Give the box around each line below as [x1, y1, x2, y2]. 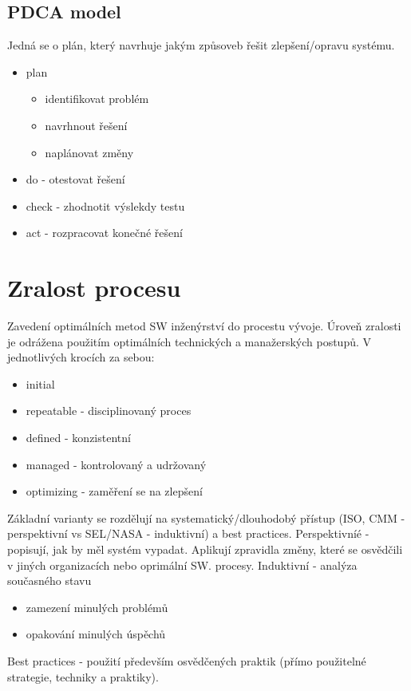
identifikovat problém [45, 90, 149, 107]
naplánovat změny [45, 144, 134, 160]
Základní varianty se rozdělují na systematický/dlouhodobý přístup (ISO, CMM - [7, 509, 405, 526]
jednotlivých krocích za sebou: [7, 349, 155, 365]
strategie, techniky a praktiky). [7, 668, 159, 685]
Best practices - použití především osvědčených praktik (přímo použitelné [7, 652, 366, 669]
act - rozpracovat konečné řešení [26, 224, 183, 241]
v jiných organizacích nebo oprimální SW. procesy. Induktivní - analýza [7, 556, 358, 573]
